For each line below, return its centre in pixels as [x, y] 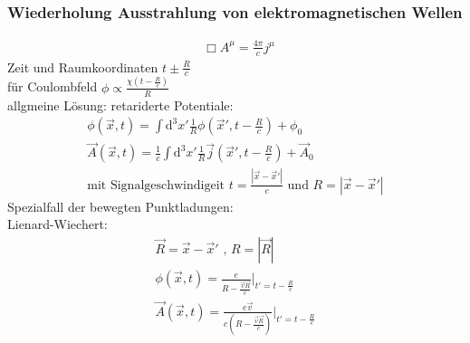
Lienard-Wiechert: [58, 224]
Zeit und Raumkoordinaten [83, 67]
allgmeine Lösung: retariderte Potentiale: [120, 105]
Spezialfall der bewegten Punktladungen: [120, 206]
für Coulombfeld [53, 86]
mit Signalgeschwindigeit [156, 185]
